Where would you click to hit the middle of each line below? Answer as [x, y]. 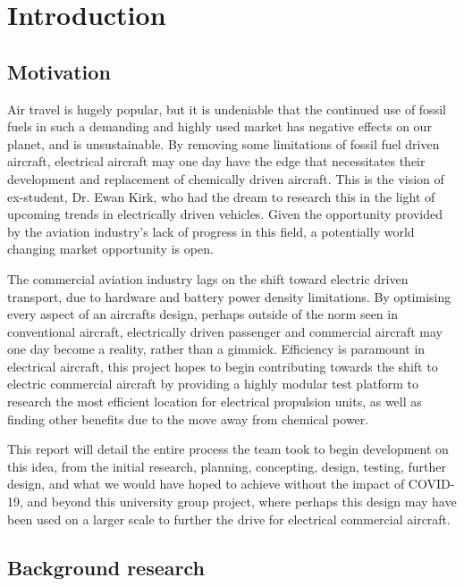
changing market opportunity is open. [110, 249]
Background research [106, 567]
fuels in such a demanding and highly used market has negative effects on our [219, 126]
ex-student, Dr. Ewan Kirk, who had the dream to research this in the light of [221, 196]
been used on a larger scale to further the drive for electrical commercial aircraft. [229, 519]
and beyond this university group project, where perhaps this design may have [242, 502]
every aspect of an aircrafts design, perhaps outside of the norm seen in [202, 314]
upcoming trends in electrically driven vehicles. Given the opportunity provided [225, 214]
